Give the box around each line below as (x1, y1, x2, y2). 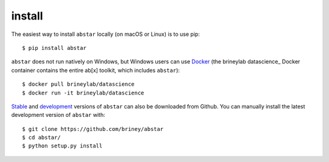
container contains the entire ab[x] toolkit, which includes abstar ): (11, 66, 180, 74)
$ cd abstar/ (22, 134, 61, 141)
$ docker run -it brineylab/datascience (22, 89, 144, 96)
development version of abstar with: (11, 111, 105, 119)
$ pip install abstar (22, 44, 87, 51)
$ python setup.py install (22, 143, 103, 149)
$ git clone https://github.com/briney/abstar (22, 125, 164, 132)
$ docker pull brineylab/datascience (22, 81, 135, 88)
